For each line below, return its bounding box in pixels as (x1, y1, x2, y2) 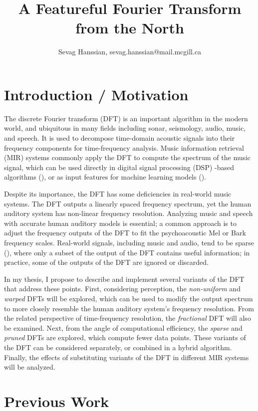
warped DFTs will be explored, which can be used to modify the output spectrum (4, 293, 253, 303)
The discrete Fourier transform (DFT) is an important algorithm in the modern (4, 113, 248, 123)
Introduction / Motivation (4, 84, 189, 104)
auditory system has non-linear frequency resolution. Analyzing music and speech (4, 208, 253, 218)
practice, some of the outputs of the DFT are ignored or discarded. (4, 257, 209, 267)
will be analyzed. (4, 362, 55, 372)
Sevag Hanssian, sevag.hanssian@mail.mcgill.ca (58, 46, 202, 57)
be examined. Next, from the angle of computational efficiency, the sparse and (4, 322, 243, 333)
